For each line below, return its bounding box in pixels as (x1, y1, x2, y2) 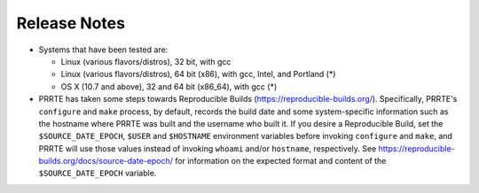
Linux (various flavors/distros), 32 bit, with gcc (60, 56, 232, 66)
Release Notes (16, 13, 126, 33)
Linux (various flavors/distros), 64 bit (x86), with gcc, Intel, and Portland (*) (60, 69, 336, 80)
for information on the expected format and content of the (174, 156, 387, 166)
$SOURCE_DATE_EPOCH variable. (38, 168, 157, 179)
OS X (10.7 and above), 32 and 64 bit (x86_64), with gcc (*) (60, 81, 278, 92)
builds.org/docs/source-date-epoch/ (38, 156, 173, 166)
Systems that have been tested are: (38, 44, 169, 55)
